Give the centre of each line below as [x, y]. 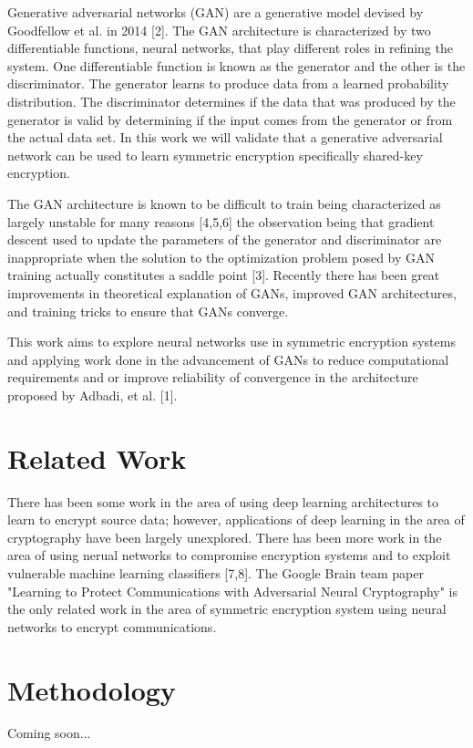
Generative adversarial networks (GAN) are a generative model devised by [216, 12]
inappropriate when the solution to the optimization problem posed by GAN [221, 257]
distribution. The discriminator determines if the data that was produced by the [231, 101]
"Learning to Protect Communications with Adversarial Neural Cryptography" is [233, 591]
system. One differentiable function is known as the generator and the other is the [236, 65]
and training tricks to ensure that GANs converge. [148, 311]
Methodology [92, 689]
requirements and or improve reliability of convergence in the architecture [213, 377]
